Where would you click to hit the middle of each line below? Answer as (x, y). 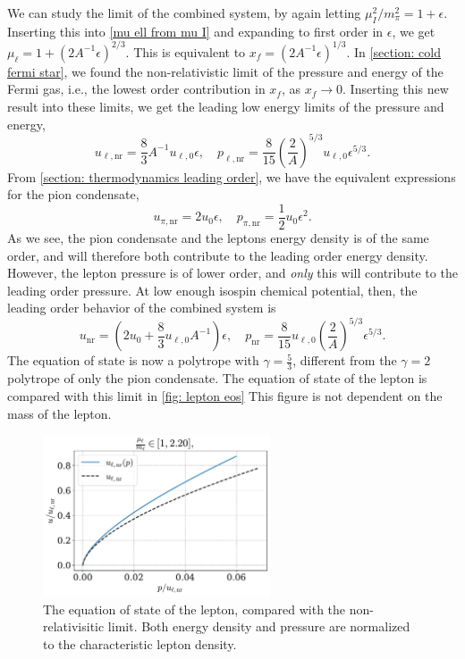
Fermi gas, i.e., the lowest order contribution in (136, 89)
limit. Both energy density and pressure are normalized (259, 626)
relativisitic (74, 626)
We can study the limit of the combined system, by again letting (184, 13)
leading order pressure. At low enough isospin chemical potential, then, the (212, 290)
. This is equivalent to (186, 51)
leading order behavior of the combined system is (142, 308)
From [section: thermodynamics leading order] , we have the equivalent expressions (232, 176)
